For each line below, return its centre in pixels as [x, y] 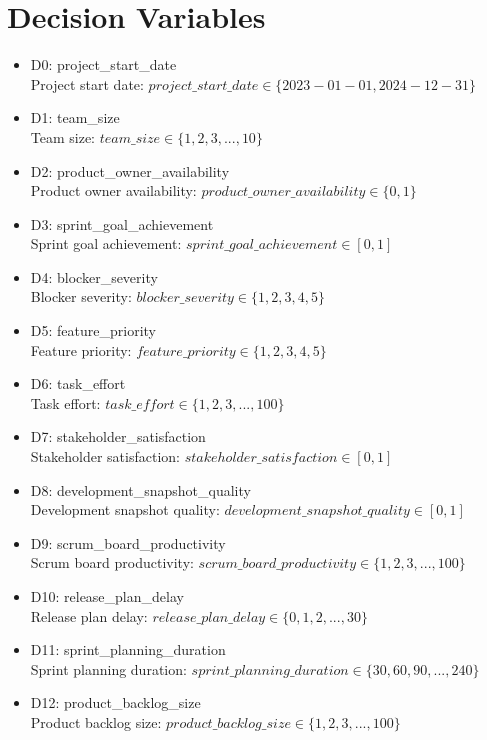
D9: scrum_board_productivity [128, 542]
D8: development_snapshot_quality [140, 489]
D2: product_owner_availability [130, 170]
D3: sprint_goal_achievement [122, 223]
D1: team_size [75, 117]
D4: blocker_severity [94, 276]
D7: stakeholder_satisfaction [118, 436]
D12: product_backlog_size [115, 702]
